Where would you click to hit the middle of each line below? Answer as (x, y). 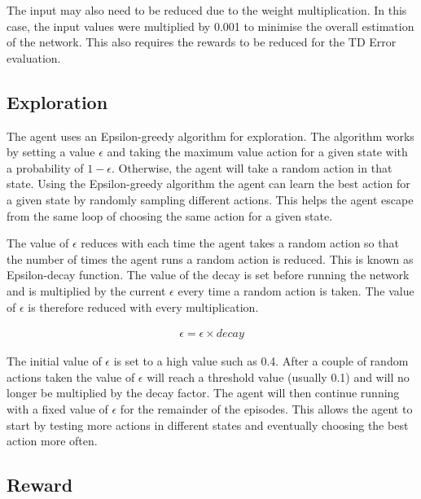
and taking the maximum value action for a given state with (257, 152)
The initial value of (54, 361)
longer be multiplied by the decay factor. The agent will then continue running (203, 393)
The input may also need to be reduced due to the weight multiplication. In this (207, 10)
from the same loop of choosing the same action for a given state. (170, 215)
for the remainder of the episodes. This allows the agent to (266, 408)
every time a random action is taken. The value (296, 290)
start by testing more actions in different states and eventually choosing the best (208, 425)
